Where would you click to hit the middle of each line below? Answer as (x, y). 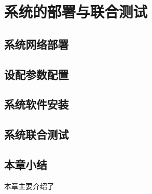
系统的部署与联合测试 (76, 12)
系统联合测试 (36, 134)
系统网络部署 (36, 44)
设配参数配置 (36, 74)
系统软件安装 (36, 104)
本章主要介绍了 (29, 186)
